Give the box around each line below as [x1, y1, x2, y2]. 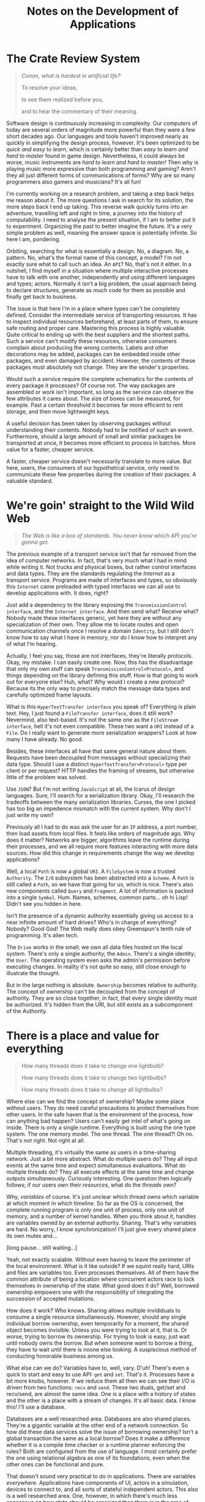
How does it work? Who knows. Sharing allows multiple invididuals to [6, 1307, 181, 1314]
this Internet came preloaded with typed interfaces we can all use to [6, 583, 181, 590]
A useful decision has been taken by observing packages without [6, 420, 171, 427]
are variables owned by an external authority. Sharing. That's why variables [6, 1219, 197, 1226]
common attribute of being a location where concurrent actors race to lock [6, 1275, 195, 1283]
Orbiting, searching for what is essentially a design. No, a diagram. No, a [6, 247, 189, 255]
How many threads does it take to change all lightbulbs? [21, 1085, 163, 1093]
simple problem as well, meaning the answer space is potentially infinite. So [6, 228, 197, 236]
